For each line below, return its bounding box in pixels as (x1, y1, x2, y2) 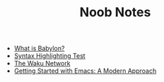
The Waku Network (13, 59, 71, 68)
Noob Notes (79, 4, 151, 20)
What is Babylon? (13, 44, 65, 53)
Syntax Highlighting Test (13, 52, 86, 60)
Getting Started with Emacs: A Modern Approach (13, 66, 157, 75)
